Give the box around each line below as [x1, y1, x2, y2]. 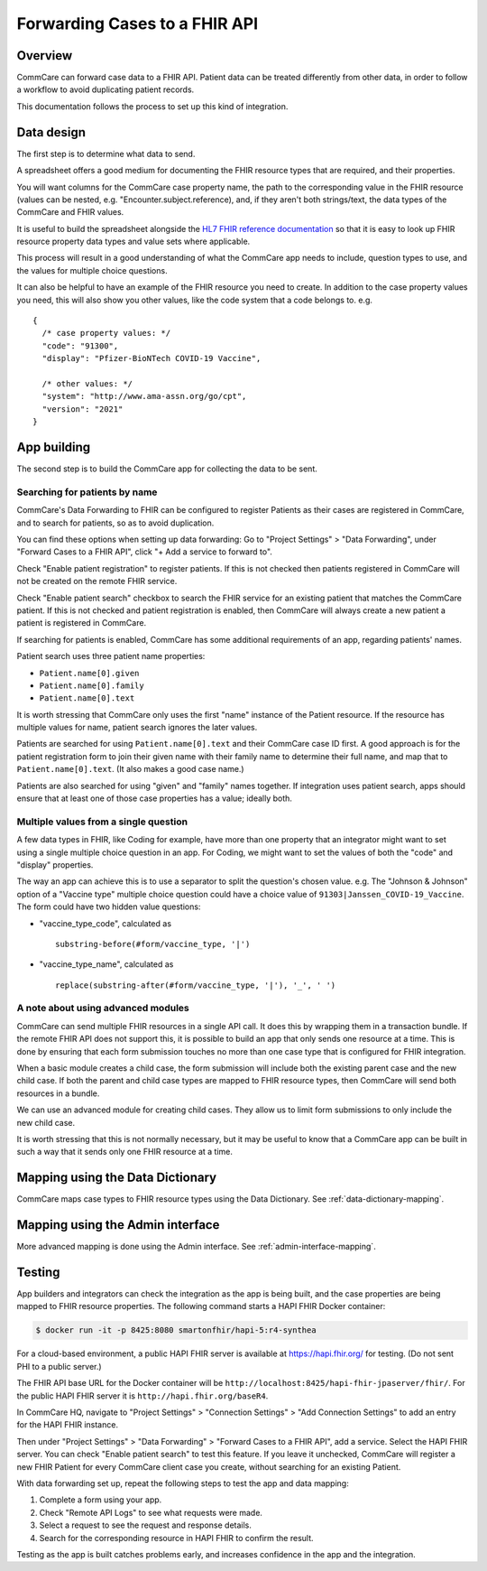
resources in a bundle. [16, 1088, 100, 1099]
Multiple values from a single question [16, 815, 188, 828]
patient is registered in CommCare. [16, 618, 147, 628]
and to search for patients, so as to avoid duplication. [16, 517, 215, 528]
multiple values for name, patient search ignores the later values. [16, 722, 258, 733]
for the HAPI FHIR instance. [16, 1419, 119, 1430]
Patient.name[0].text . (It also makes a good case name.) [16, 764, 244, 775]
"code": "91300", [41, 340, 119, 351]
